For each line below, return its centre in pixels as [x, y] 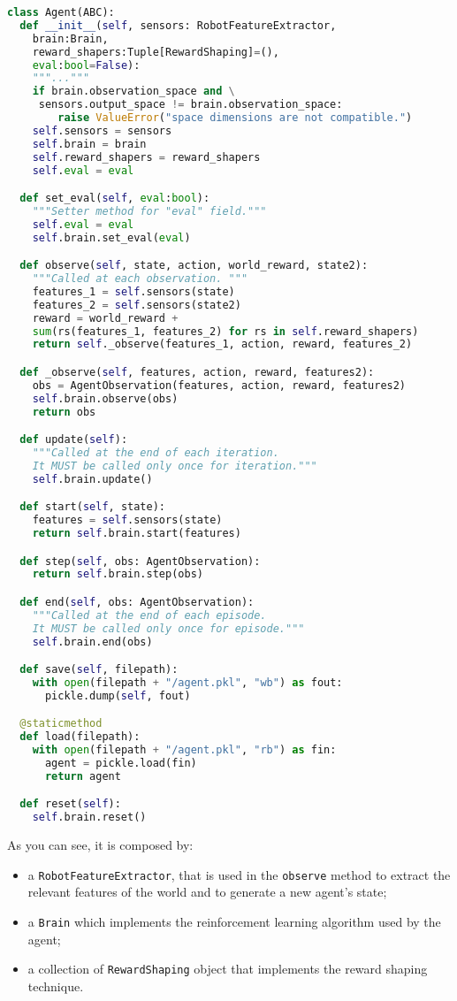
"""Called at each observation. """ [140, 279]
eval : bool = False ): [86, 65]
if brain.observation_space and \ [133, 92]
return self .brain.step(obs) [118, 574]
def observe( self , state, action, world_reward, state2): [194, 266]
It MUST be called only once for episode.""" [168, 628]
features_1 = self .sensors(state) [133, 291]
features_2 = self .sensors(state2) [137, 305]
